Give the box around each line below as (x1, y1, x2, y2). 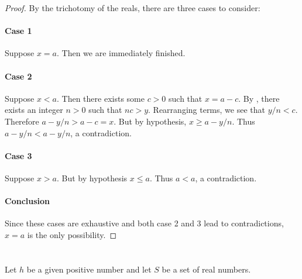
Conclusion (5, 195, 50, 207)
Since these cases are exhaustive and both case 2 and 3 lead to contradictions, (5, 217, 284, 229)
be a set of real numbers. (162, 263, 251, 275)
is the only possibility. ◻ (27, 228, 117, 240)
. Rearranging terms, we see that (148, 104, 265, 116)
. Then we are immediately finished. (57, 47, 186, 59)
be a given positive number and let (26, 263, 152, 275)
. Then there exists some (57, 92, 145, 104)
